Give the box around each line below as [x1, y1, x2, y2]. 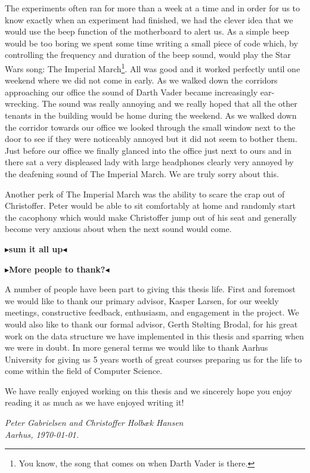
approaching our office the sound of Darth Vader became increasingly [5, 85, 258, 98]
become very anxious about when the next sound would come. [5, 222, 232, 235]
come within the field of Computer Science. [5, 364, 163, 377]
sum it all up [9, 242, 63, 255]
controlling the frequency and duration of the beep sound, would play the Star [5, 48, 291, 61]
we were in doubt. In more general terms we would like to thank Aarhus [5, 341, 268, 354]
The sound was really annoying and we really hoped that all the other [42, 97, 297, 110]
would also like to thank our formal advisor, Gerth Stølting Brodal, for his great [5, 317, 298, 330]
